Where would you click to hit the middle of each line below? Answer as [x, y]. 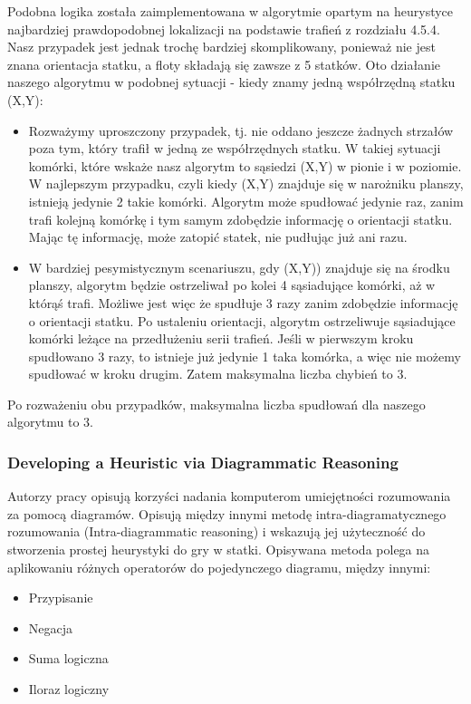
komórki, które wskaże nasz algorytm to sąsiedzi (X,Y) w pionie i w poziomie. [245, 165]
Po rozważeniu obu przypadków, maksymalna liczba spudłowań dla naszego [216, 404]
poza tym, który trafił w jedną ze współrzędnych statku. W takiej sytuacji [235, 148]
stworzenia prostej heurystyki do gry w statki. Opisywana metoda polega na [219, 550]
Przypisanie [61, 598]
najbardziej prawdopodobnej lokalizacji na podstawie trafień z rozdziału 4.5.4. [224, 29]
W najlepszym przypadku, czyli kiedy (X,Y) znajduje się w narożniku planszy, [246, 183]
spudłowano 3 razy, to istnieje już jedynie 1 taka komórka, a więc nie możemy [245, 356]
